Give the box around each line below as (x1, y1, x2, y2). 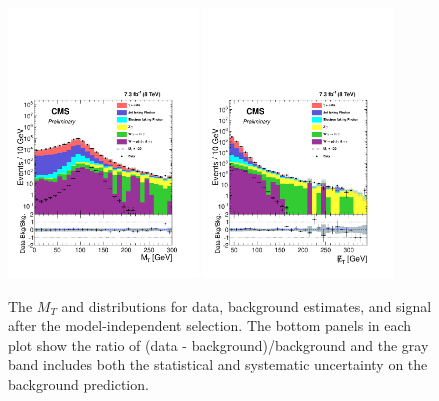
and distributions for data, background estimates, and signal (61, 295, 432, 316)
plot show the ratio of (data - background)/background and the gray (8, 334, 429, 355)
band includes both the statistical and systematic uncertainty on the (8, 354, 428, 375)
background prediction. (8, 373, 149, 394)
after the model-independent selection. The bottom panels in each (8, 315, 412, 336)
